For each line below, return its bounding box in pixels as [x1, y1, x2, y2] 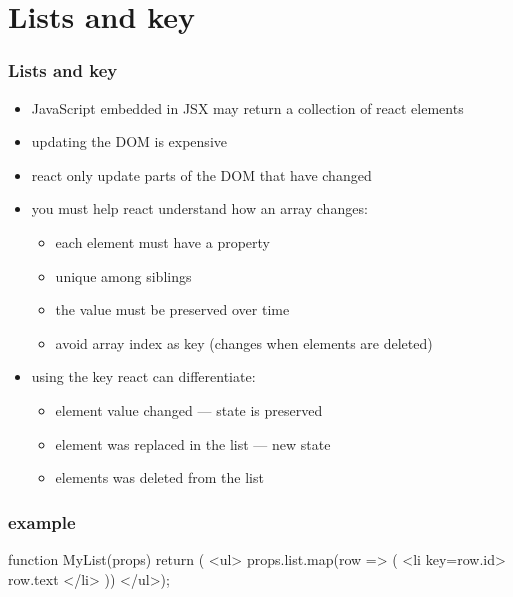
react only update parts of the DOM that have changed [31, 164, 372, 185]
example [8, 509, 76, 534]
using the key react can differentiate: [31, 366, 256, 387]
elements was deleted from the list [55, 467, 264, 488]
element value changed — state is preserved [55, 399, 323, 420]
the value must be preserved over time [55, 299, 290, 320]
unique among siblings [55, 265, 192, 286]
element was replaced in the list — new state [55, 433, 331, 454]
